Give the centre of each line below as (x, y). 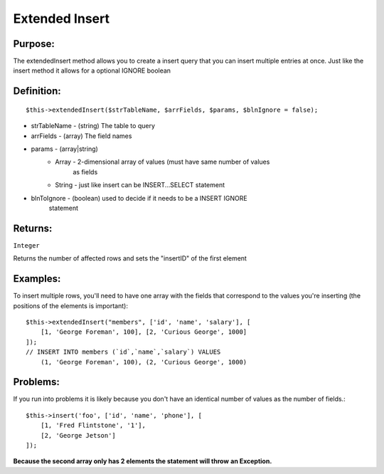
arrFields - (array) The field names (81, 136)
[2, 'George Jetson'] (78, 435)
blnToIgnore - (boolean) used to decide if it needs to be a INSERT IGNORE (139, 198)
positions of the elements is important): (70, 305)
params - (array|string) (65, 149)
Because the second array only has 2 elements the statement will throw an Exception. (143, 461)
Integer (27, 245)
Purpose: (34, 44)
